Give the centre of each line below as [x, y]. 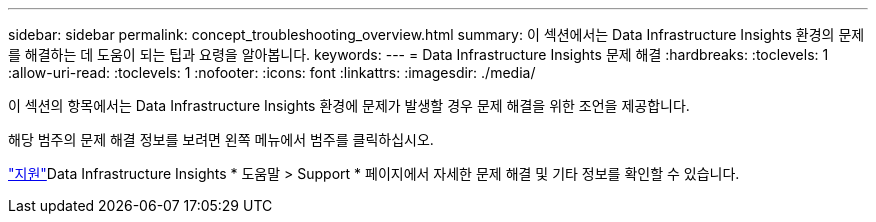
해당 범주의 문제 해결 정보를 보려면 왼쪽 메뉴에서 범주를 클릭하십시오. [221, 139]
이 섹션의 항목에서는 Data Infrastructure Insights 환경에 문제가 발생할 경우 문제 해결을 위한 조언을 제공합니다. [349, 105]
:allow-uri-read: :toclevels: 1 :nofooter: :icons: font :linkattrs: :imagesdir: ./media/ [272, 72]
